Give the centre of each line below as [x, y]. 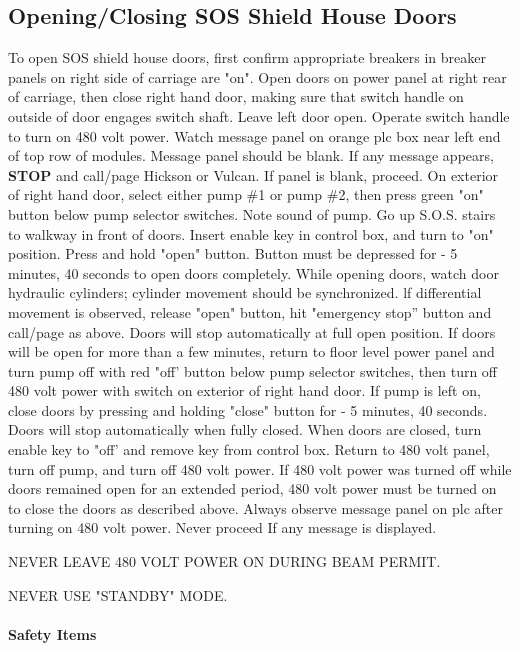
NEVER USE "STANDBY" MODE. [118, 594]
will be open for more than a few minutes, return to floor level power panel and [251, 351]
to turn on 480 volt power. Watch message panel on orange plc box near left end [254, 135]
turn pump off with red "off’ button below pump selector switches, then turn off [253, 370]
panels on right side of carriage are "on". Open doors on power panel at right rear [257, 76]
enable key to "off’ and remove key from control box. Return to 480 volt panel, [249, 449]
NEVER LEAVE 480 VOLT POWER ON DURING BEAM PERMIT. [224, 561]
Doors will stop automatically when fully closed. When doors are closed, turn [245, 429]
